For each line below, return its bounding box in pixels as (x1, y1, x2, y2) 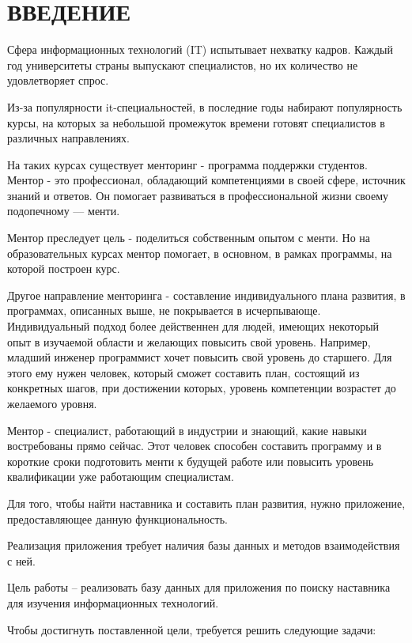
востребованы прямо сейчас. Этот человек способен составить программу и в (7, 437, 382, 454)
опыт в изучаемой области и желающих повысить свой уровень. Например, (7, 333, 371, 350)
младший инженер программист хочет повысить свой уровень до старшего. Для (7, 349, 392, 365)
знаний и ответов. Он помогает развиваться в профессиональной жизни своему (7, 187, 389, 203)
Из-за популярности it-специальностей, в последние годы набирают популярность (7, 98, 403, 115)
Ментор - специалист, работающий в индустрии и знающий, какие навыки (7, 422, 367, 438)
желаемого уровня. (7, 395, 97, 411)
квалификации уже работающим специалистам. (7, 468, 234, 485)
